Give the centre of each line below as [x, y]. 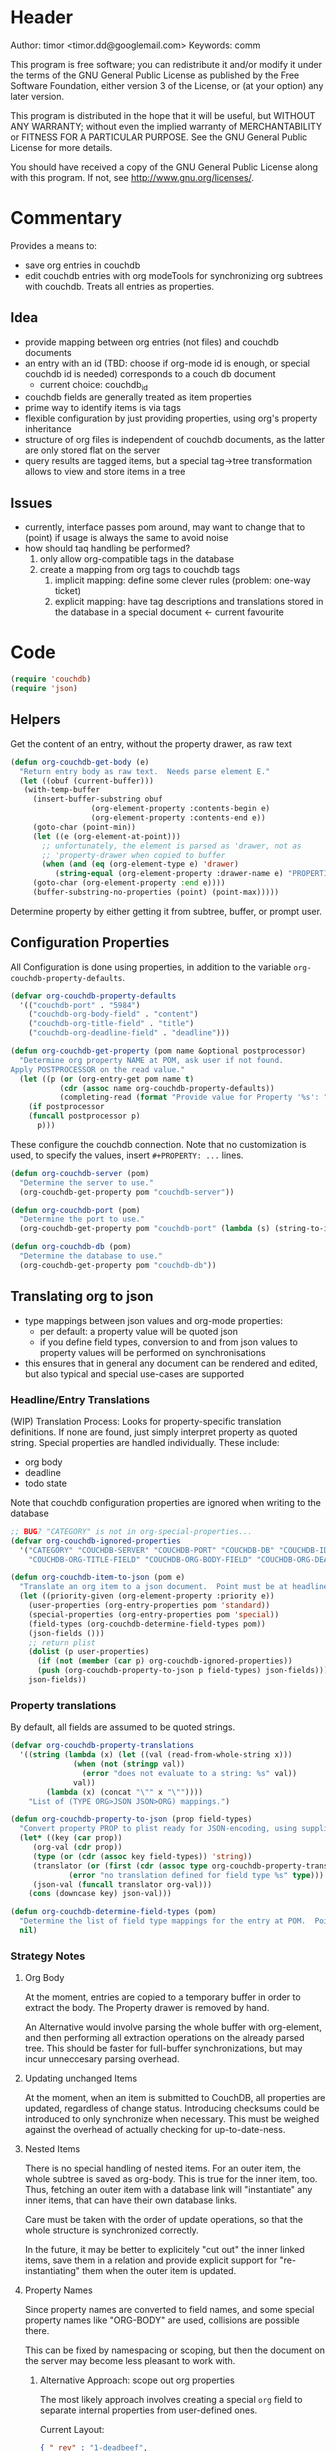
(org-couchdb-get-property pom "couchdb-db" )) [118, 1265]
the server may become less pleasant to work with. [130, 2361]
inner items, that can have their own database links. [131, 2200]
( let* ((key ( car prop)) [71, 1838]
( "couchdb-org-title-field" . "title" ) [111, 1024]
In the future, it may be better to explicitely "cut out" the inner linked [164, 2250]
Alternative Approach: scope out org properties [137, 2380]
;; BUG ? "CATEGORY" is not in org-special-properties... [131, 1531]
